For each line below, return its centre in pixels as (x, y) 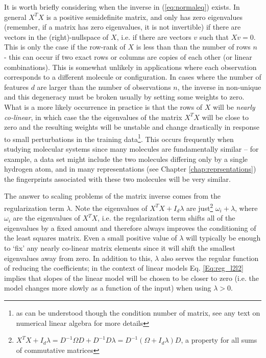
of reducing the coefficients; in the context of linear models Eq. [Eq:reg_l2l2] (124, 268)
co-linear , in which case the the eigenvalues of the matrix (93, 117)
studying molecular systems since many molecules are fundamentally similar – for (131, 148)
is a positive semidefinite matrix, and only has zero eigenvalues (144, 17)
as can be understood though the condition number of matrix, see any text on (138, 312)
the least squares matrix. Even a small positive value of (91, 238)
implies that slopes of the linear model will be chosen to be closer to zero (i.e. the (131, 278)
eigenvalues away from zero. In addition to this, (78, 258)
